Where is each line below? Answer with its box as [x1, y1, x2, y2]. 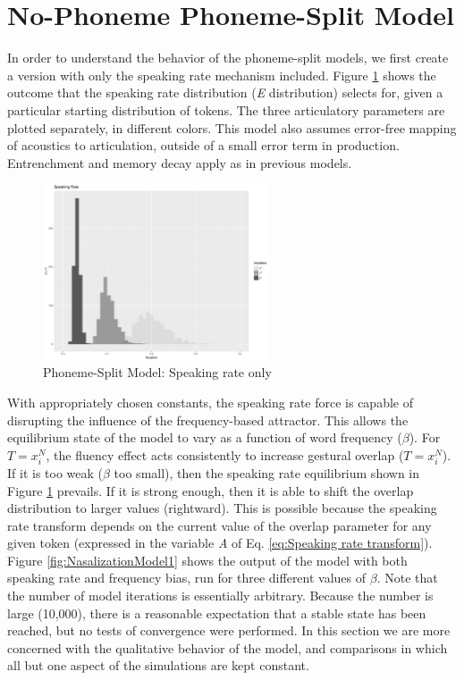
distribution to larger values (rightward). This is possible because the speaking [7, 499, 437, 517]
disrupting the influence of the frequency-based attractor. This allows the [7, 410, 409, 429]
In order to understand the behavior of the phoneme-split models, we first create [7, 48, 449, 67]
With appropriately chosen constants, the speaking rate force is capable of [7, 392, 413, 411]
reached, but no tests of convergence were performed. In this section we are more [7, 621, 451, 640]
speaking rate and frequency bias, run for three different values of [7, 568, 367, 587]
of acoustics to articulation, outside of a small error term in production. [7, 136, 400, 155]
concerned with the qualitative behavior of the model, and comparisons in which [7, 638, 448, 657]
